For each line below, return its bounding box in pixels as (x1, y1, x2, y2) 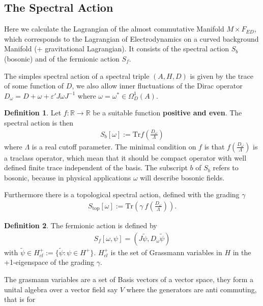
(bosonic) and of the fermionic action (4, 53, 120, 64)
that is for (4, 294, 36, 304)
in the (232, 247, 251, 257)
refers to (213, 162, 239, 173)
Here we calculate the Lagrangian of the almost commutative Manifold (4, 23, 224, 34)
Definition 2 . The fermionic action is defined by (4, 220, 157, 230)
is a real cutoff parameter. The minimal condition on (32, 141, 196, 151)
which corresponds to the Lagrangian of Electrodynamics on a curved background (4, 33, 259, 44)
